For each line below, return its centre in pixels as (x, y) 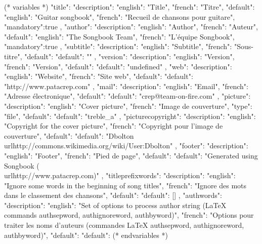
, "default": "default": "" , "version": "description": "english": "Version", (127, 56)
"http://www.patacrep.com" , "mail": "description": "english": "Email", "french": (126, 86)
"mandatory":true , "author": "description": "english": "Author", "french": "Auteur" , (131, 27)
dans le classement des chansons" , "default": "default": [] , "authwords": (113, 195)
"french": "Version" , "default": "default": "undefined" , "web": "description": (118, 66)
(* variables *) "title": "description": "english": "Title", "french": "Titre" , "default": (129, 7)
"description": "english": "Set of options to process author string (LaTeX (115, 205)
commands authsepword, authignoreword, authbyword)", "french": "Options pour (129, 215)
